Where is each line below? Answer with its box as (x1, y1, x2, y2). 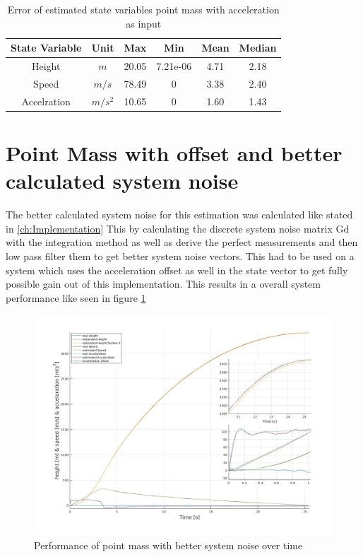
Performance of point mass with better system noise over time (34, 538, 303, 553)
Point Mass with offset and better (6, 139, 343, 167)
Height (31, 59, 61, 74)
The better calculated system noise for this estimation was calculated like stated (6, 207, 353, 222)
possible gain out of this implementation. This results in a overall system (6, 276, 321, 291)
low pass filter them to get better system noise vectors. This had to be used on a (6, 248, 355, 263)
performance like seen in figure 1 (6, 290, 146, 305)
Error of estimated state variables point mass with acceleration (7, 2, 280, 16)
